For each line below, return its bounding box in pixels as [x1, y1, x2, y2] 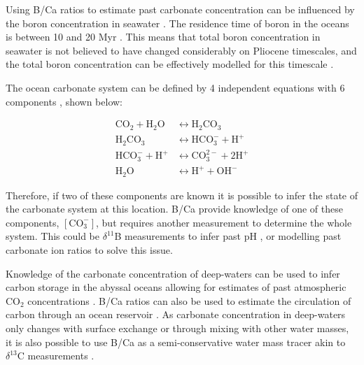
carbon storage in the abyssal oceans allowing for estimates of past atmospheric [6, 280, 346, 294]
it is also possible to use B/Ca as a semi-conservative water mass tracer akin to [6, 334, 346, 349]
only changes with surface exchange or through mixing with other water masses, [6, 320, 349, 335]
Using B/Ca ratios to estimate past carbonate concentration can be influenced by [6, 2, 355, 16]
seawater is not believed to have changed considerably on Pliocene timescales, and [6, 43, 357, 57]
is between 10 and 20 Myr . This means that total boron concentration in [6, 29, 321, 44]
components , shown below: [6, 94, 122, 108]
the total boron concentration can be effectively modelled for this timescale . [6, 57, 334, 71]
